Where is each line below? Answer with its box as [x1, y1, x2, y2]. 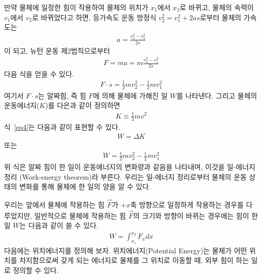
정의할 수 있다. [13, 264, 59, 275]
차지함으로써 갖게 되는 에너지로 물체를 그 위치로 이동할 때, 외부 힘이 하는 [19, 255, 249, 265]
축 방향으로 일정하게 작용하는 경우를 [130, 199, 244, 209]
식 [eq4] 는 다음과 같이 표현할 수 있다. [4, 122, 121, 132]
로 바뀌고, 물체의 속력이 [180, 2, 254, 12]
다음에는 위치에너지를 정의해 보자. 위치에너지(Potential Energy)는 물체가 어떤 [4, 245, 247, 255]
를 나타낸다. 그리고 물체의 [176, 90, 257, 100]
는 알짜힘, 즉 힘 [38, 90, 86, 100]
